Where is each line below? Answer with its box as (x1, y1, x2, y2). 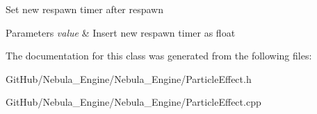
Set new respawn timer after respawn (6, 2, 164, 16)
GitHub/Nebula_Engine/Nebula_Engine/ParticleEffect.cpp (6, 95, 261, 109)
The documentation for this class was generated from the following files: (6, 48, 312, 63)
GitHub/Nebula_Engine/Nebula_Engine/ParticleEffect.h (6, 71, 252, 86)
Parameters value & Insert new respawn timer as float (6, 25, 236, 39)
